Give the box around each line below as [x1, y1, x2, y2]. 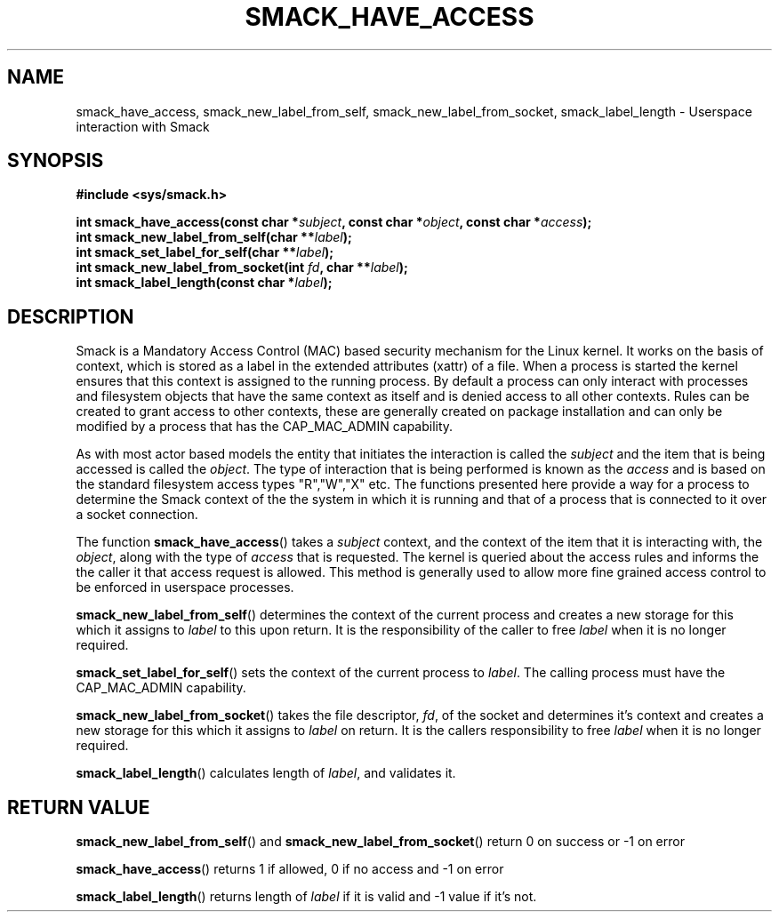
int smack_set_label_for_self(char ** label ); [76, 244, 334, 260]
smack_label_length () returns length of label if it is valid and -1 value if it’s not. [76, 889, 537, 905]
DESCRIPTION [7, 305, 134, 328]
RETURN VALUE [7, 795, 150, 819]
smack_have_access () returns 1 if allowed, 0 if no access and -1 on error [76, 861, 504, 877]
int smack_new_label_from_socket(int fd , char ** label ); [76, 260, 408, 276]
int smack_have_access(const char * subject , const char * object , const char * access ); [76, 214, 592, 230]
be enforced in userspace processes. [76, 579, 294, 595]
